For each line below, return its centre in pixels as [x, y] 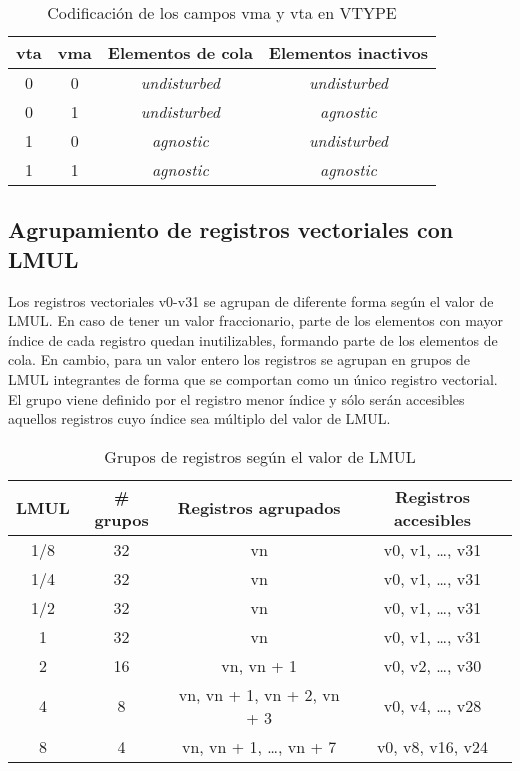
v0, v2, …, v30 [432, 665]
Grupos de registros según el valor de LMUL [260, 456]
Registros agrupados [259, 508]
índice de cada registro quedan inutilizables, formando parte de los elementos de [253, 339]
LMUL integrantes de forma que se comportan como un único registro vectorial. [253, 378]
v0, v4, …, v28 [432, 706]
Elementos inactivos [348, 52]
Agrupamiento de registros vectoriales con [231, 229]
